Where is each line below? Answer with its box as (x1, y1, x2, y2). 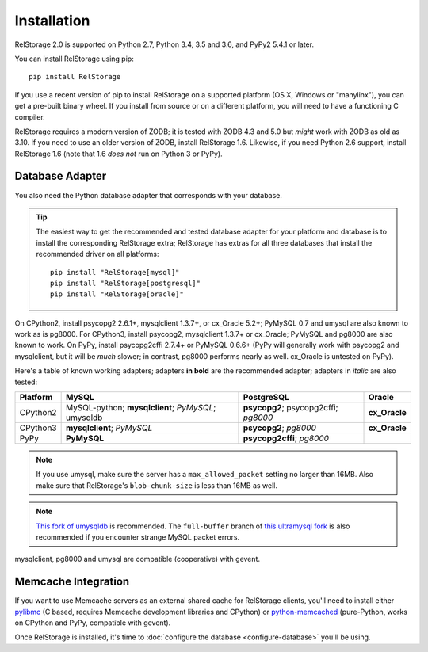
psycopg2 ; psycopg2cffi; (243, 402, 338, 414)
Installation (14, 12, 90, 29)
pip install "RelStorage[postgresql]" (50, 278, 201, 288)
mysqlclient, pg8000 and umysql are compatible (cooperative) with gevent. (14, 555, 261, 564)
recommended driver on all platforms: (36, 250, 159, 259)
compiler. (14, 112, 45, 122)
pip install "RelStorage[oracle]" (50, 290, 184, 299)
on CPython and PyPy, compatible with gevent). (14, 618, 171, 627)
